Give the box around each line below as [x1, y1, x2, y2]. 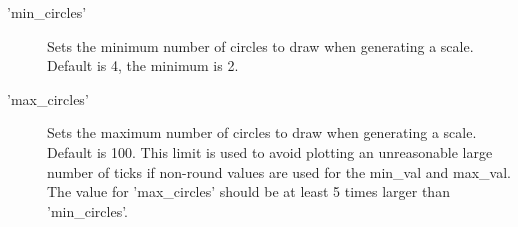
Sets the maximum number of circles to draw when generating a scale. [47, 122, 477, 143]
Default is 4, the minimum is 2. [47, 55, 239, 76]
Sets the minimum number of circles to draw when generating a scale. [47, 35, 474, 56]
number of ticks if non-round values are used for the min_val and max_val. [47, 161, 511, 182]
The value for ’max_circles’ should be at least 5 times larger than [47, 181, 450, 202]
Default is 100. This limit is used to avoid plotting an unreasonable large [47, 141, 493, 162]
